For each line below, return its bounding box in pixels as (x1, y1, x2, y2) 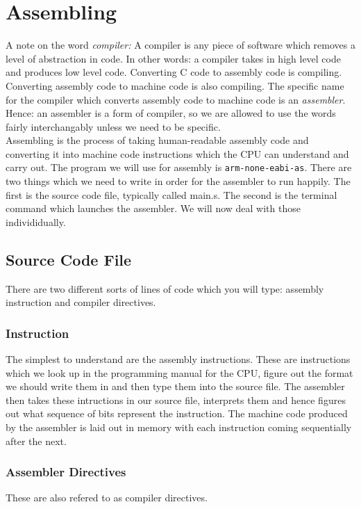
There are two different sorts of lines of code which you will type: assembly (6, 281, 324, 296)
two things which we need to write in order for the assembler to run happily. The (6, 174, 351, 188)
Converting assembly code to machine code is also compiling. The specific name (6, 78, 344, 92)
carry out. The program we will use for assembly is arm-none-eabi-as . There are (6, 160, 352, 175)
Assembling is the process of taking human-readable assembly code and (6, 133, 309, 147)
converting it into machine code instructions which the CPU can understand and (6, 146, 349, 161)
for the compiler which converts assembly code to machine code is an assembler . (6, 92, 346, 106)
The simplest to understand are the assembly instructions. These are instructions (6, 352, 351, 366)
